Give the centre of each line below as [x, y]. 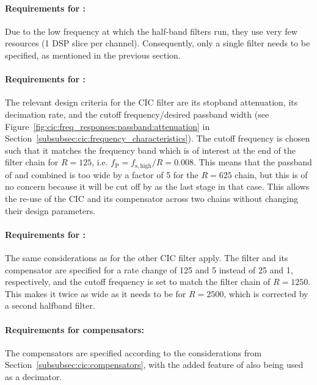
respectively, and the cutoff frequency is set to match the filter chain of [138, 282]
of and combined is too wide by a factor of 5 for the [102, 174]
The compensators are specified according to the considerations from [133, 352]
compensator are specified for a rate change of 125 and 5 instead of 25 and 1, [149, 269]
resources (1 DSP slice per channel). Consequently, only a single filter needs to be [158, 43]
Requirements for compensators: [75, 329]
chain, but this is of [271, 174]
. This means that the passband [253, 162]
